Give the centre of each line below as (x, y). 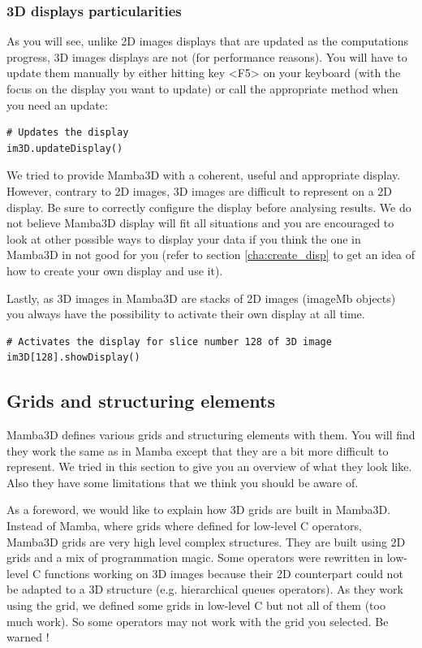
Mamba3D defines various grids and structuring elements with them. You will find (211, 435)
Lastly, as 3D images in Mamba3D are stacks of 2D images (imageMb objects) (201, 298)
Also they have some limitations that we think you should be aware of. (183, 482)
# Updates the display (68, 133)
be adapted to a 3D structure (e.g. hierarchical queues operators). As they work (205, 589)
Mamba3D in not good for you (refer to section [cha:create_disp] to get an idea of (211, 255)
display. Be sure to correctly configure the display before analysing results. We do (209, 207)
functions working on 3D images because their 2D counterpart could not (224, 573)
